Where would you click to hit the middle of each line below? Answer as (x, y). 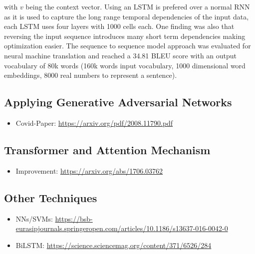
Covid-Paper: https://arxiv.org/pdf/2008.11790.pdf (94, 123)
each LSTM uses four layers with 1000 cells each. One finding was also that (119, 26)
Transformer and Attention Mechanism (107, 149)
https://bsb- (74, 218)
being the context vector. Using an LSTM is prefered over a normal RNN (138, 6)
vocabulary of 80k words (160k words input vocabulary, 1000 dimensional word (125, 65)
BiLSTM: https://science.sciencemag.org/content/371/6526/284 (114, 245)
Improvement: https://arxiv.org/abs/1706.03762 (89, 170)
